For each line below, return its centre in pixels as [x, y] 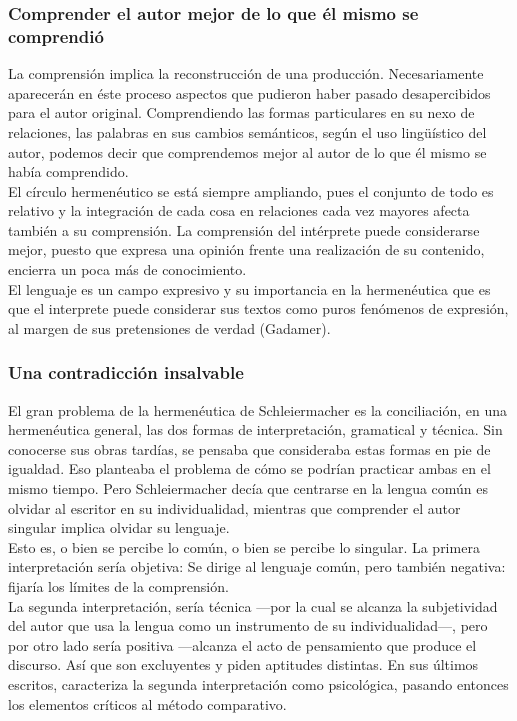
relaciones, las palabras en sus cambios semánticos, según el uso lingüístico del [247, 131]
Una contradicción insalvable [126, 372]
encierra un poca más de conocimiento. [127, 269]
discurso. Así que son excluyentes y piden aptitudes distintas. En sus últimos [243, 664]
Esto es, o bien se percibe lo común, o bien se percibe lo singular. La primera [244, 546]
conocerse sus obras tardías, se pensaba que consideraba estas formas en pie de [249, 448]
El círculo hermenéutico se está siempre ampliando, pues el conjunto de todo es [251, 190]
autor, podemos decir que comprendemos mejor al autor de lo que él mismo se [247, 151]
